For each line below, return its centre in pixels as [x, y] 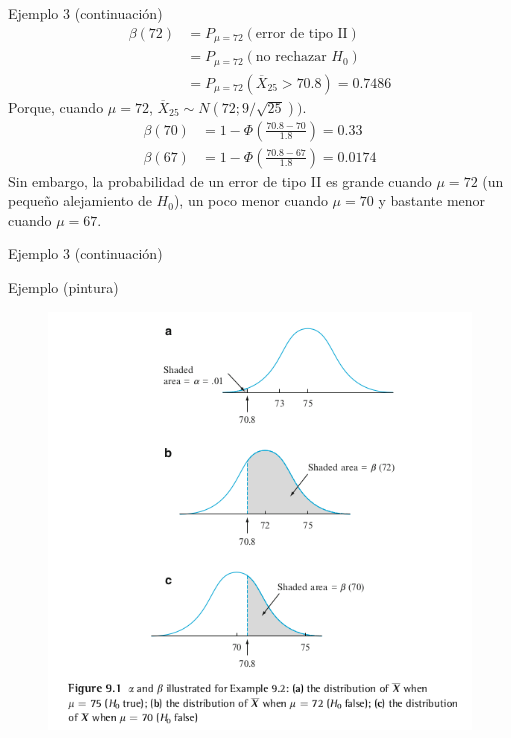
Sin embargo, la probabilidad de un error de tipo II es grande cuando [220, 180]
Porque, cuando [56, 106]
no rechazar [291, 57]
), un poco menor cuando [250, 200]
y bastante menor [432, 200]
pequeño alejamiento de [80, 200]
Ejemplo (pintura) [63, 287]
